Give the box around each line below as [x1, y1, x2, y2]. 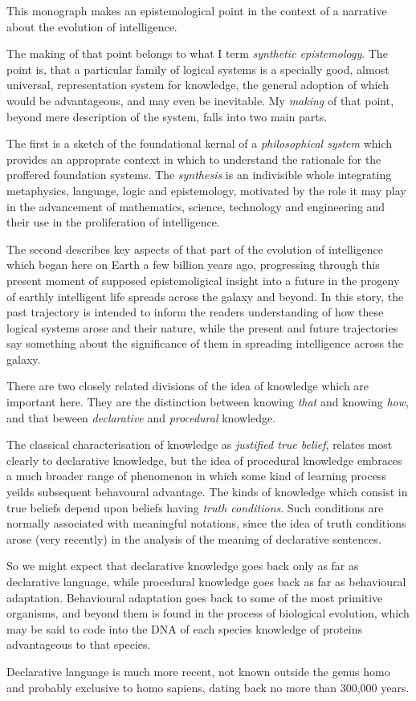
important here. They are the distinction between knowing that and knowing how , [6, 393, 409, 410]
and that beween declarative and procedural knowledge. [6, 409, 276, 426]
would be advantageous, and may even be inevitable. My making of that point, [6, 92, 394, 108]
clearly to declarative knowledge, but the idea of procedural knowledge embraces [6, 451, 402, 468]
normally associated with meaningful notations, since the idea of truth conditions [6, 515, 406, 532]
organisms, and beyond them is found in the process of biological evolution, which [6, 605, 410, 622]
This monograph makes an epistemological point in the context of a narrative [6, 2, 387, 18]
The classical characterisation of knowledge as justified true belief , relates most [6, 436, 393, 453]
